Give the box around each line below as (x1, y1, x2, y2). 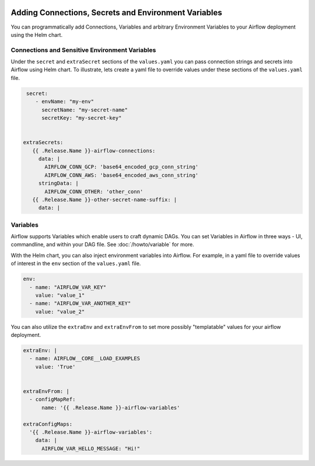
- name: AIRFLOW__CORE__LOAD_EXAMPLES (29, 355, 140, 362)
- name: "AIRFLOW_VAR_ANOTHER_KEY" (29, 300, 131, 307)
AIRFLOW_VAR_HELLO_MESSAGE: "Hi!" (41, 445, 140, 452)
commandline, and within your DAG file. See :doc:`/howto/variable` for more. (10, 241, 195, 248)
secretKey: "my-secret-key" (41, 114, 122, 121)
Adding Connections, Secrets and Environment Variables (10, 8, 222, 18)
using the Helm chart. (10, 31, 63, 38)
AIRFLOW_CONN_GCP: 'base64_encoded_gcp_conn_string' (44, 164, 199, 171)
